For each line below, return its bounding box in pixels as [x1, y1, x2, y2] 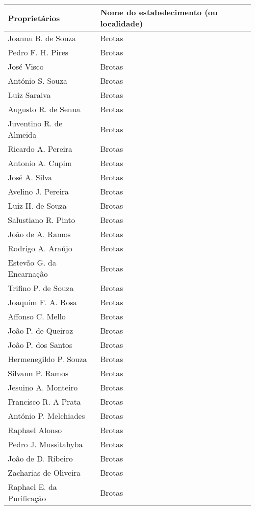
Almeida [8, 129, 37, 140]
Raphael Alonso [8, 424, 62, 436]
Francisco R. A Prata [8, 396, 81, 407]
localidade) [100, 18, 143, 29]
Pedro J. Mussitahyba [8, 438, 83, 450]
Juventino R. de [8, 118, 63, 129]
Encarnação [8, 268, 48, 279]
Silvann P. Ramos [8, 367, 69, 379]
